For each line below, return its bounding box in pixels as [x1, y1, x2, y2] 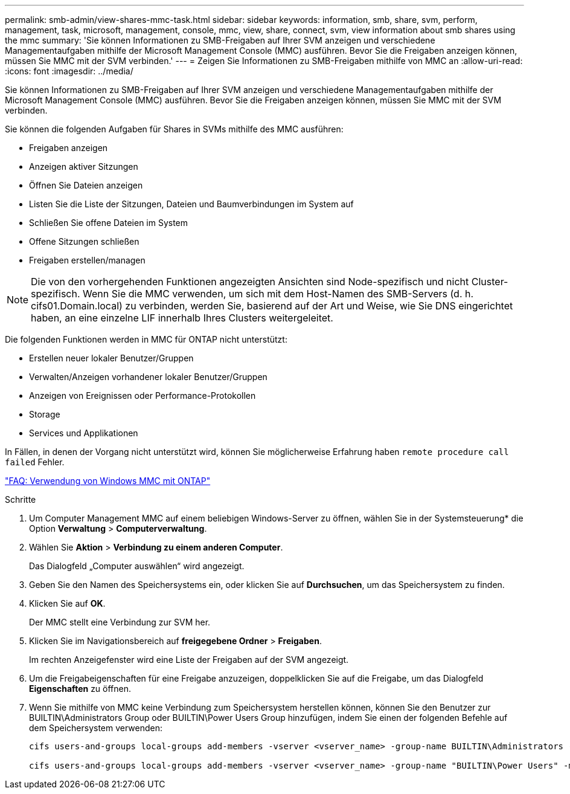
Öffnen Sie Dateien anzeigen [29, 180, 143, 190]
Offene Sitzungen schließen [29, 236, 139, 247]
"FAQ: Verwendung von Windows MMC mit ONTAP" [5, 476, 211, 486]
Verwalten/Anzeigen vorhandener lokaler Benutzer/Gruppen [29, 372, 267, 382]
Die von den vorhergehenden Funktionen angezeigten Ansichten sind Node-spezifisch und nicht [31, 276, 469, 288]
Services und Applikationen [29, 428, 138, 438]
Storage [29, 409, 60, 419]
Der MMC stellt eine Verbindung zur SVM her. [29, 617, 211, 627]
